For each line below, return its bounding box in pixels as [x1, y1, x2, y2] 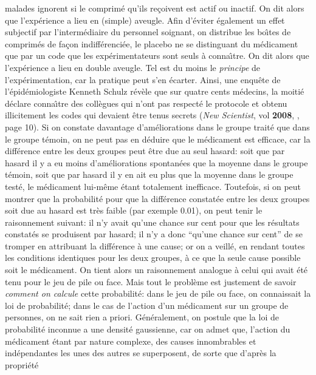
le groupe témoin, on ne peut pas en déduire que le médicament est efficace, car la [5, 132, 311, 145]
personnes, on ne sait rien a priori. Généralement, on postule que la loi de [5, 311, 279, 323]
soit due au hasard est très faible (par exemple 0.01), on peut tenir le [5, 204, 263, 217]
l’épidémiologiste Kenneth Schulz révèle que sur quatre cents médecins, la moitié [5, 85, 304, 98]
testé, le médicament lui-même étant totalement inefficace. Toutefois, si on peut [5, 180, 301, 192]
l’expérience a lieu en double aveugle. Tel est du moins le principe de [5, 61, 261, 73]
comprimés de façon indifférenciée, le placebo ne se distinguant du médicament [5, 37, 298, 50]
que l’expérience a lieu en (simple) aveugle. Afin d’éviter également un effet [5, 13, 285, 26]
